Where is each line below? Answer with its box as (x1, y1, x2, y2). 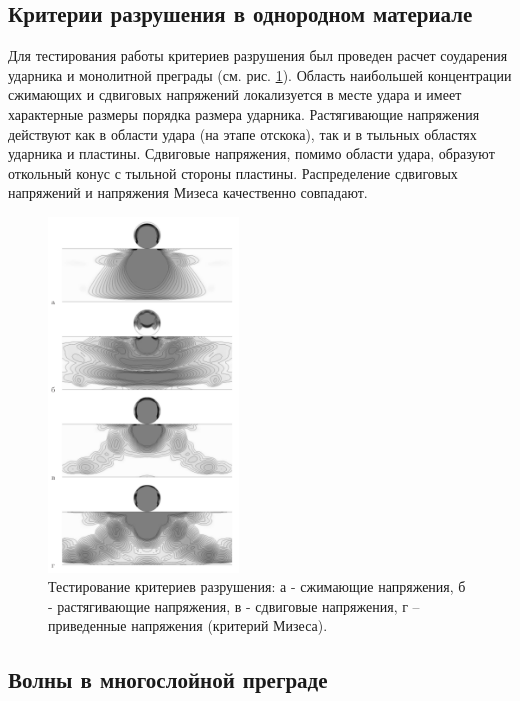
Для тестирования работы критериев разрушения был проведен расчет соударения (8, 45, 508, 66)
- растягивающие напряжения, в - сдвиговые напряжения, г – (48, 595, 420, 616)
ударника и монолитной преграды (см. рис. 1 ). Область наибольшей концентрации (8, 64, 512, 85)
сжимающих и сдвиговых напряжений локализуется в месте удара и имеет (8, 84, 462, 105)
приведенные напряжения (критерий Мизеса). (48, 615, 328, 636)
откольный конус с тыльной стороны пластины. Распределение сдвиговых (8, 162, 458, 183)
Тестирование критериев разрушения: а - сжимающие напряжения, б (48, 576, 466, 597)
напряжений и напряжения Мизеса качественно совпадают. (8, 182, 368, 203)
